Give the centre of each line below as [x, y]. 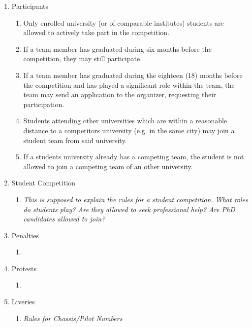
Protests [24, 268]
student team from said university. [75, 140]
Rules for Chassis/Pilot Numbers [73, 318]
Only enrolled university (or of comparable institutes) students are [124, 22]
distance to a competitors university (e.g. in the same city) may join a [129, 130]
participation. [44, 104]
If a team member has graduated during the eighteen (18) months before [133, 75]
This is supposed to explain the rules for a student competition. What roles [136, 199]
